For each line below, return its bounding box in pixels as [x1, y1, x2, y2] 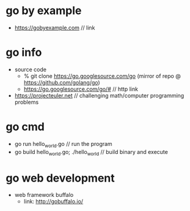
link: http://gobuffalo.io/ [23, 198, 84, 205]
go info [5, 45, 42, 59]
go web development [5, 171, 115, 185]
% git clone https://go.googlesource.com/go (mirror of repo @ [23, 72, 181, 80]
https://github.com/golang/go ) [23, 79, 100, 86]
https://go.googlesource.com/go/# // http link [23, 85, 139, 93]
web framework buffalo [14, 191, 74, 199]
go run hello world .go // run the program [14, 140, 112, 149]
